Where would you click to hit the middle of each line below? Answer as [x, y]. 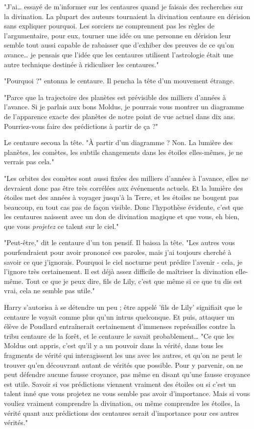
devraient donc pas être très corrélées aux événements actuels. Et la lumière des [124, 188]
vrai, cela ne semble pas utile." [49, 290]
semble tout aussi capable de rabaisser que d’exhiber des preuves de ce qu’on [119, 45]
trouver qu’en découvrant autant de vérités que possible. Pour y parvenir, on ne [124, 365]
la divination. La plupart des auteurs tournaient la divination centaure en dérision [127, 16]
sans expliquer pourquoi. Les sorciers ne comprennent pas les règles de [109, 26]
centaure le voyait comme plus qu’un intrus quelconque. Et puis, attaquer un [119, 316]
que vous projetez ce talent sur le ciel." [61, 226]
